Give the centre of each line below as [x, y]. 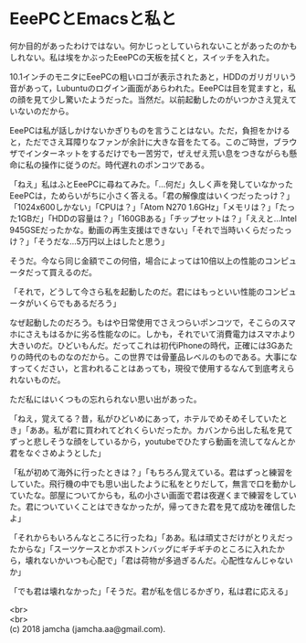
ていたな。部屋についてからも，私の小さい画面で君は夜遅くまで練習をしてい [153, 495]
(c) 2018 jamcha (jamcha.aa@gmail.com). [88, 628]
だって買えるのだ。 [61, 272]
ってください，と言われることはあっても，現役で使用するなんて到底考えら [156, 368]
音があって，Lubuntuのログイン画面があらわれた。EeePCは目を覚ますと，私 [153, 88]
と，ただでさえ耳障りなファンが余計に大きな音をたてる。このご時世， [142, 142]
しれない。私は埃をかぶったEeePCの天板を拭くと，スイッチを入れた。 [142, 57]
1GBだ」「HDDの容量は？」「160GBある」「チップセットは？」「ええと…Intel [157, 218]
